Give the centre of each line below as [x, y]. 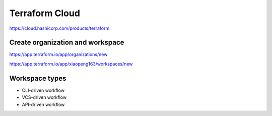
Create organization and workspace [67, 43]
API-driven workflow [43, 104]
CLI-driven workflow [43, 90]
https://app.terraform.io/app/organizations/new [58, 54]
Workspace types [38, 78]
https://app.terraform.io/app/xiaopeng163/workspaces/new [71, 64]
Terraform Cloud [45, 13]
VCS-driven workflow [44, 97]
